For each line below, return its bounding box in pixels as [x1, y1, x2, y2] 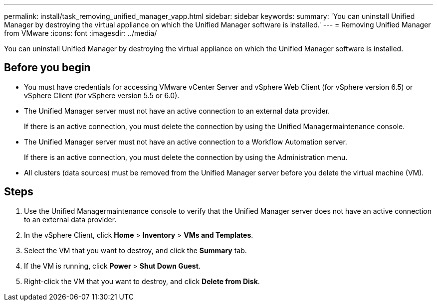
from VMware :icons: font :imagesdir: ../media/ [4, 29, 157, 37]
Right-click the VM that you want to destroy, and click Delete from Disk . [24, 277, 260, 286]
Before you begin [4, 61, 91, 74]
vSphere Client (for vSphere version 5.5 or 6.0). [24, 91, 180, 100]
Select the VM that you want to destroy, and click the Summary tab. [24, 246, 247, 255]
